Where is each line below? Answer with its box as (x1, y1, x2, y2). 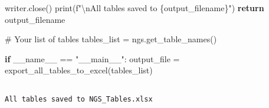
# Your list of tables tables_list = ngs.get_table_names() (5, 33, 217, 45)
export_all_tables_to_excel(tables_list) (5, 64, 153, 76)
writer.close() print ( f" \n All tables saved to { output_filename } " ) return (5, 2, 264, 14)
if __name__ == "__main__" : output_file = (5, 52, 180, 65)
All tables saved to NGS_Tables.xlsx (5, 95, 153, 103)
